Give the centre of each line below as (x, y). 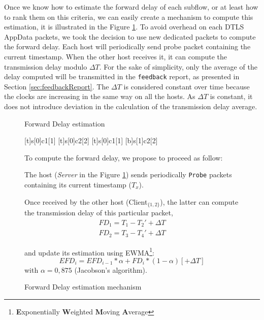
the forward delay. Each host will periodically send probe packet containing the (127, 46)
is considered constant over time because (187, 86)
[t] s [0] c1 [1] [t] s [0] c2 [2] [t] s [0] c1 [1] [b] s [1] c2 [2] (91, 140)
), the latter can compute (199, 201)
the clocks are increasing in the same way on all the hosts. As (100, 96)
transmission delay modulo (46, 66)
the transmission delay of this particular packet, (99, 213)
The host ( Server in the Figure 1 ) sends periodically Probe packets (128, 174)
